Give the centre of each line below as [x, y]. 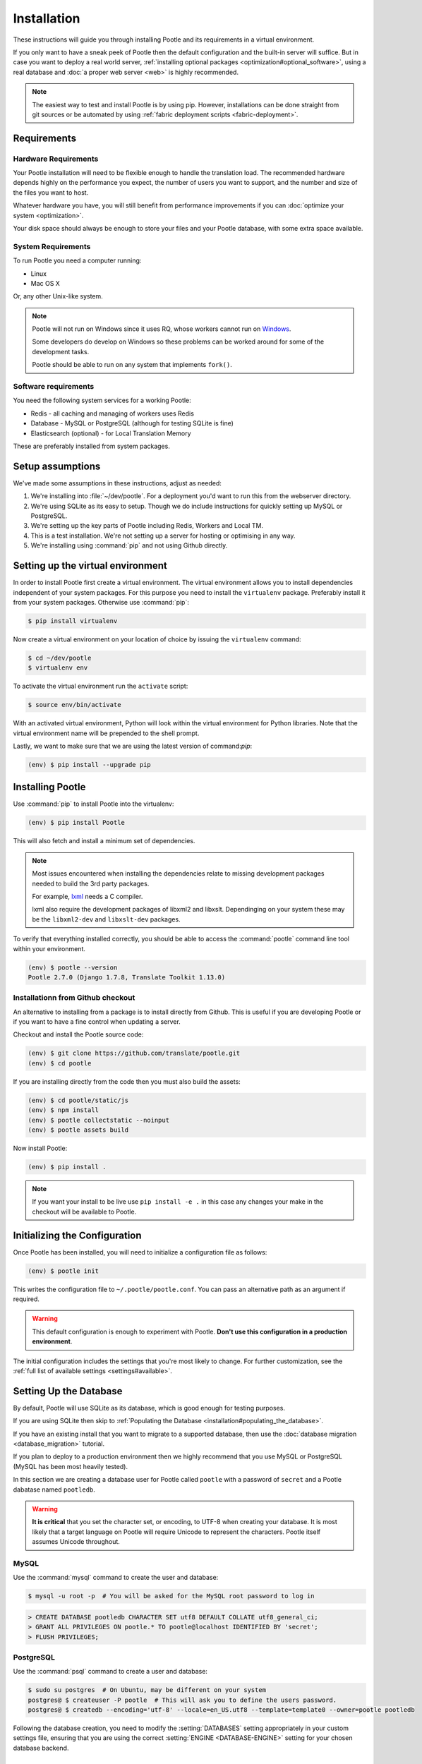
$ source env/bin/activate [74, 705]
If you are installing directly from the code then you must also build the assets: [127, 1081]
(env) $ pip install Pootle [76, 823]
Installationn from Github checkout [74, 998]
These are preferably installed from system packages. [92, 446]
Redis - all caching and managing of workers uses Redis [112, 413]
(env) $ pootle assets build [78, 1130]
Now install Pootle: [40, 1148]
